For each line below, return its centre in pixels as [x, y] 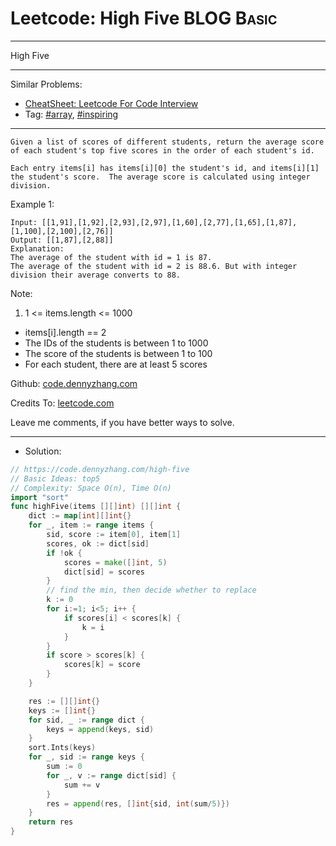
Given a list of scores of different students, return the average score [167, 142]
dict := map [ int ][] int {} [80, 516]
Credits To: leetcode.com [62, 403]
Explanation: [37, 248]
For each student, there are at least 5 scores [116, 364]
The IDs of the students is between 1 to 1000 [116, 343]
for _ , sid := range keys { [86, 757]
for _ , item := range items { [91, 525]
